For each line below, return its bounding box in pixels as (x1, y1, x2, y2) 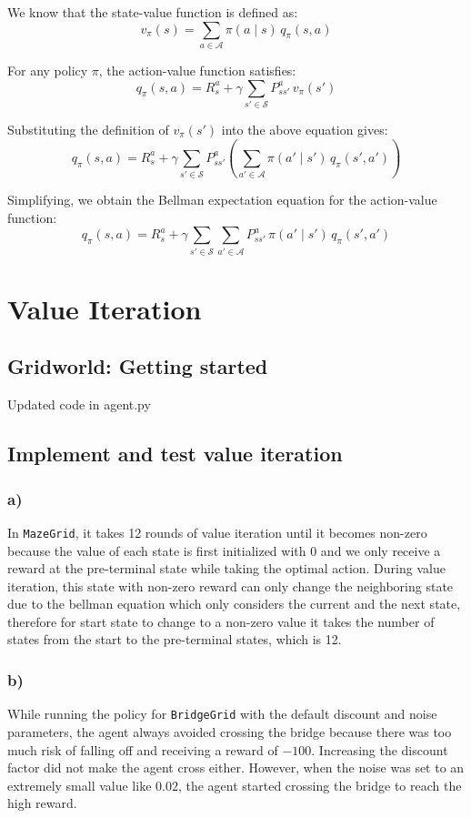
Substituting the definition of (7, 119, 169, 138)
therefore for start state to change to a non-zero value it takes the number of (7, 611, 435, 631)
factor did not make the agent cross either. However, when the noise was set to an (7, 758, 465, 777)
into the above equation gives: (221, 119, 388, 138)
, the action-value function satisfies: (98, 60, 296, 79)
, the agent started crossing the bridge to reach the (177, 775, 462, 794)
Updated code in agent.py (7, 395, 151, 414)
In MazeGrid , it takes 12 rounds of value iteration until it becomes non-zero (7, 522, 427, 541)
